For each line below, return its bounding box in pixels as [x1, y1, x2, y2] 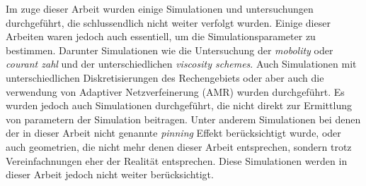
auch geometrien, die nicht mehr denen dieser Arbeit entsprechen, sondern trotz [6, 139, 352, 154]
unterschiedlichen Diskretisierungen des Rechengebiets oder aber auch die [6, 70, 324, 85]
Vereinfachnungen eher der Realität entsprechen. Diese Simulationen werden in [6, 153, 348, 168]
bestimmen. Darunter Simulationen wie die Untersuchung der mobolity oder [6, 42, 333, 57]
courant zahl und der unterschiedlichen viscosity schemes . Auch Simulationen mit [6, 56, 357, 71]
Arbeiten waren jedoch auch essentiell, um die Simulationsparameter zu [6, 29, 316, 44]
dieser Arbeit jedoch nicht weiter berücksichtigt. [6, 167, 214, 182]
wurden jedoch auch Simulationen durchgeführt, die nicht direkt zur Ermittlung [6, 98, 352, 113]
